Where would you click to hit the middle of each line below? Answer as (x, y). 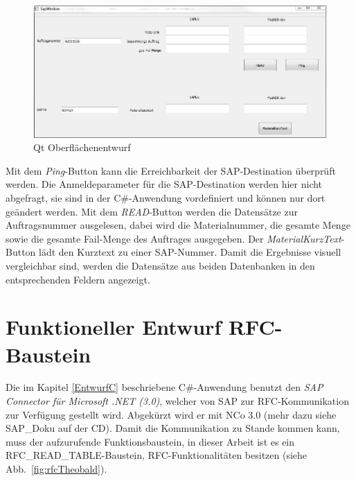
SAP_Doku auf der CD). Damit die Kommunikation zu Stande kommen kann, (173, 428)
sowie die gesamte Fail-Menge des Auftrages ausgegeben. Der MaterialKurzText (173, 238)
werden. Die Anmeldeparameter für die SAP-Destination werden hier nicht (164, 184)
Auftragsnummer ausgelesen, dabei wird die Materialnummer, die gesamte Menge (178, 225)
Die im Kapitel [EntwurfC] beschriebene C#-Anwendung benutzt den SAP (164, 387)
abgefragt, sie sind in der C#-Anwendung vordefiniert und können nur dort (166, 197)
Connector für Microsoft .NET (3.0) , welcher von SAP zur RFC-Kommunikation (177, 401)
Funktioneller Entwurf (114, 327)
